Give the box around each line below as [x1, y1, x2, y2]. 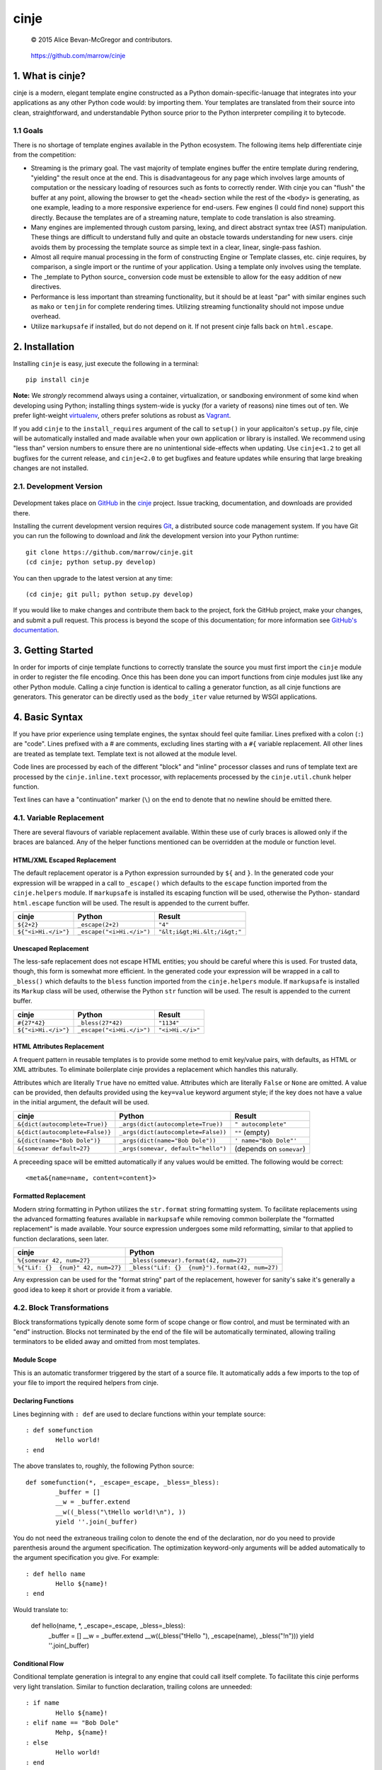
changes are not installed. [13, 464, 88, 472]
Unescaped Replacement [13, 944, 89, 952]
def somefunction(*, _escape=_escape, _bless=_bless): [25, 1478, 220, 1486]
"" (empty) [234, 1127, 270, 1137]
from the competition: [13, 151, 76, 159]
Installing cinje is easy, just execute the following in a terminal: [13, 359, 199, 367]
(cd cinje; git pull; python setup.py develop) [25, 590, 194, 598]
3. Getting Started [13, 644, 93, 656]
